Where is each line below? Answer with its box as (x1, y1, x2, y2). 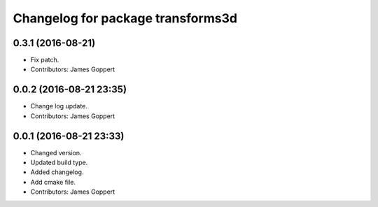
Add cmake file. (30, 178, 76, 186)
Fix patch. (30, 56, 59, 64)
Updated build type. (30, 158, 88, 167)
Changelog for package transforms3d (13, 10, 238, 26)
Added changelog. (30, 168, 84, 176)
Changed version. (30, 148, 82, 157)
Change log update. (30, 102, 87, 110)
